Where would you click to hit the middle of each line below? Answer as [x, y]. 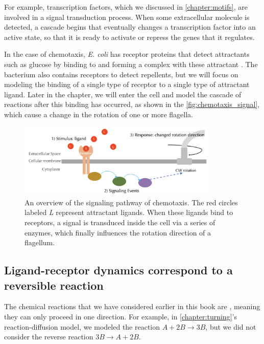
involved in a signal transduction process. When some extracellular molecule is [127, 17]
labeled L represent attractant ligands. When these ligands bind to [129, 212]
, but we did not [231, 326]
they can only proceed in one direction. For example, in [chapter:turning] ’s [121, 317]
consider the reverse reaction [49, 337]
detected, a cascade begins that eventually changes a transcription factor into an [130, 27]
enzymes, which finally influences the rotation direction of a [118, 232]
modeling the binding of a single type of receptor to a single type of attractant [127, 84]
